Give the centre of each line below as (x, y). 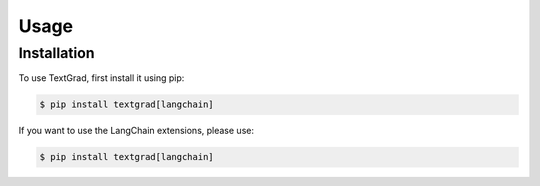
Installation (56, 53)
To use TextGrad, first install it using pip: (101, 78)
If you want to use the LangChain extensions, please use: (136, 131)
